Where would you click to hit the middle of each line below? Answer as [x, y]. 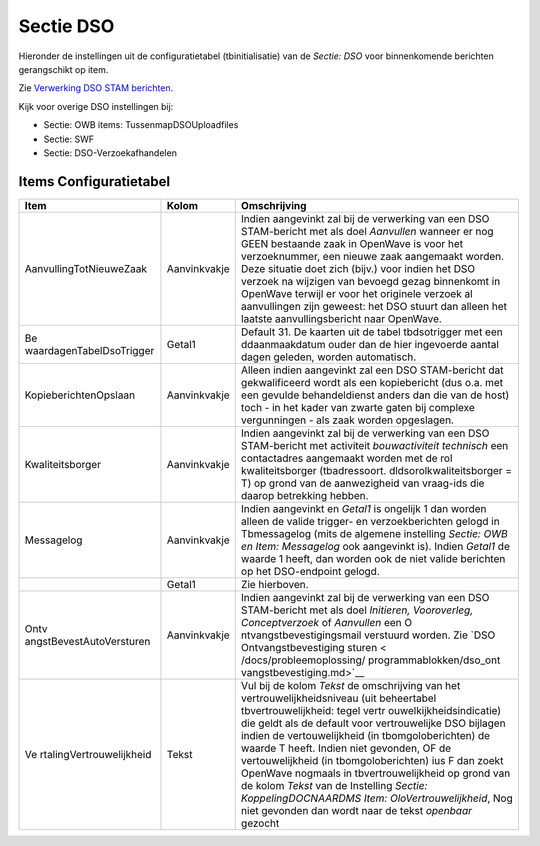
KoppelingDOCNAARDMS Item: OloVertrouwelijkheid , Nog [377, 798]
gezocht [260, 823]
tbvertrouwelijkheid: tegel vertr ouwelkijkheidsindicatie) [371, 710]
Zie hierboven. [274, 584]
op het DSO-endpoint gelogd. [310, 571]
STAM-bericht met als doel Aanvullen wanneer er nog [367, 231]
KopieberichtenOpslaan [79, 395]
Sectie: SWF [69, 139]
